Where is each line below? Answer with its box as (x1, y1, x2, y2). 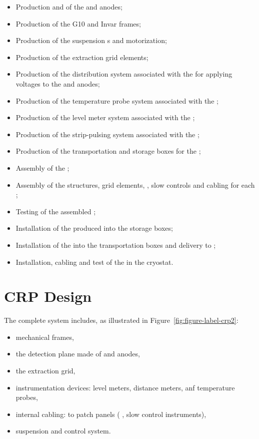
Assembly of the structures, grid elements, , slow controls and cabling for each (15, 179, 255, 190)
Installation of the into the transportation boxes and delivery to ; (15, 239, 216, 250)
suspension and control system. (15, 425, 111, 436)
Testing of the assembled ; (15, 206, 96, 216)
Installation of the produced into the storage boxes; (15, 223, 173, 233)
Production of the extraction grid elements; (15, 52, 148, 62)
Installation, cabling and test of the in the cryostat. (15, 256, 173, 267)
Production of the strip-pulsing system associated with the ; (15, 129, 199, 139)
